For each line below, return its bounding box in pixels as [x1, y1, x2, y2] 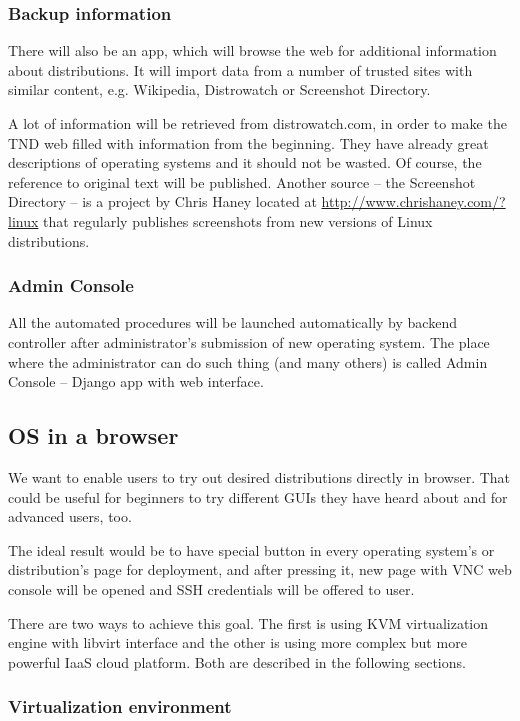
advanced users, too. [8, 506, 132, 527]
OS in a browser [8, 420, 179, 451]
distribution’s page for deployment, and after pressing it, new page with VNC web [8, 559, 512, 580]
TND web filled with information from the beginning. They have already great [8, 132, 489, 153]
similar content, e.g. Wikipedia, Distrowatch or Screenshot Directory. [8, 79, 431, 100]
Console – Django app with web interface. [8, 371, 264, 392]
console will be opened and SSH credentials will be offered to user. [8, 578, 415, 599]
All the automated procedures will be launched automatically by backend [8, 312, 457, 333]
